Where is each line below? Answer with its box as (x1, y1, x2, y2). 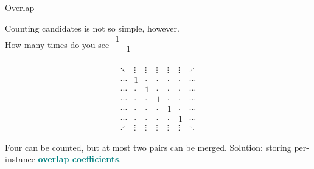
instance (5, 153, 35, 165)
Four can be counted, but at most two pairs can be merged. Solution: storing (5, 140, 291, 153)
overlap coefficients (38, 153, 119, 165)
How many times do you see (5, 38, 110, 50)
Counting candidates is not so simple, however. (5, 21, 180, 34)
